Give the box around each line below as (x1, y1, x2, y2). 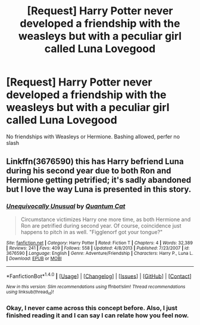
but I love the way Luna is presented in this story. (6, 184, 192, 194)
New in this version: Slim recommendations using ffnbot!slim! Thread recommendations (6, 284, 186, 290)
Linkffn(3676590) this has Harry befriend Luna (6, 156, 184, 167)
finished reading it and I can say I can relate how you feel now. (6, 311, 189, 319)
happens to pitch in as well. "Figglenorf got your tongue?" (20, 228, 163, 235)
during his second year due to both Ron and (6, 166, 171, 176)
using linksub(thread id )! (6, 289, 54, 296)
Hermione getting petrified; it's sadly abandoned (6, 175, 192, 185)
